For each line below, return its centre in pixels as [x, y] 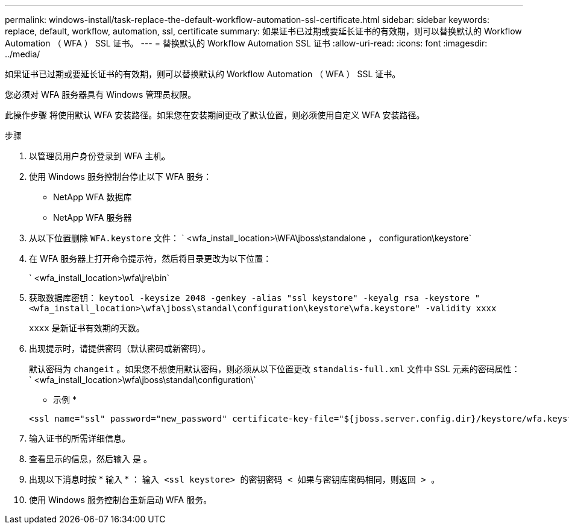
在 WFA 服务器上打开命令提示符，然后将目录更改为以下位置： [150, 258]
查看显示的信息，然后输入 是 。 [90, 459]
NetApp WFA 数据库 [93, 197]
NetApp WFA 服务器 [93, 217]
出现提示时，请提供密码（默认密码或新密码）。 [120, 348]
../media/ [23, 54]
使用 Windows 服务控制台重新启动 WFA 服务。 [121, 500]
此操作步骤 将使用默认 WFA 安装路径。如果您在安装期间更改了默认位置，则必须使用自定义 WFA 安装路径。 [215, 115]
